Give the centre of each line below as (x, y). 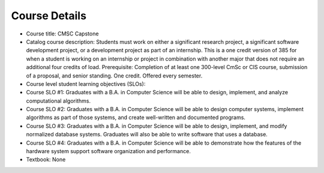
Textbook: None (46, 160)
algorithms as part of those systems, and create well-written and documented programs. (136, 118)
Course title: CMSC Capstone (62, 34)
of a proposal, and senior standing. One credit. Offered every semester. (114, 76)
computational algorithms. (58, 101)
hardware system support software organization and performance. (109, 151)
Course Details (49, 16)
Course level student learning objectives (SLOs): (86, 83)
